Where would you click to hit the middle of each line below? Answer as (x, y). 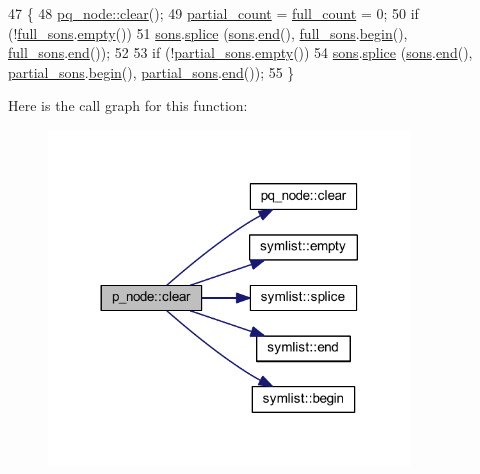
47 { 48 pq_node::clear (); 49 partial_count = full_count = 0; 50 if (213, 13)
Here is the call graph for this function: (128, 105)
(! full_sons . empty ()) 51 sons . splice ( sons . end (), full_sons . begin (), (208, 32)
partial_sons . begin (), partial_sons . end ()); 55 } (151, 71)
